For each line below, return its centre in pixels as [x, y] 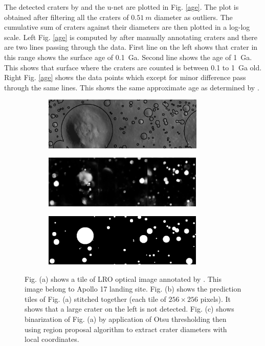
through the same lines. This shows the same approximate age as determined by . [132, 87]
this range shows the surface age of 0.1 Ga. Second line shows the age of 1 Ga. [128, 57]
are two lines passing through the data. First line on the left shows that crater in [131, 47]
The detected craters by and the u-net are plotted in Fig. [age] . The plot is [122, 7]
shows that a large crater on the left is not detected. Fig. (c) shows [129, 309]
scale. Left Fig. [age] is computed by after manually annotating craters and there [131, 37]
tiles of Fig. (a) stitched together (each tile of [95, 299]
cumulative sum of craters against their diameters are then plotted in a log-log [127, 27]
